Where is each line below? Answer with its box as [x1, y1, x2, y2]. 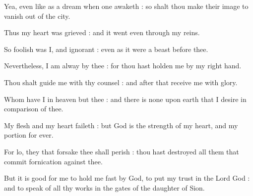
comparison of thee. [4, 103, 63, 114]
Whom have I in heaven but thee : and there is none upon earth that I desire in [4, 94, 247, 104]
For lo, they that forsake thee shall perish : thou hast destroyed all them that [4, 146, 239, 156]
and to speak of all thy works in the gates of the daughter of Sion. [4, 182, 205, 193]
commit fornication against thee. [4, 156, 103, 166]
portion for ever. [4, 130, 54, 140]
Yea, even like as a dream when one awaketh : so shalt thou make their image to [4, 1, 249, 11]
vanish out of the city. [4, 10, 70, 21]
